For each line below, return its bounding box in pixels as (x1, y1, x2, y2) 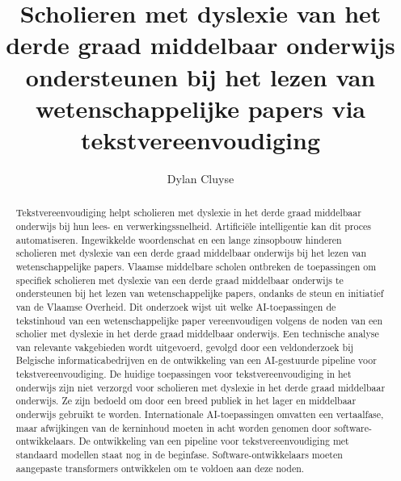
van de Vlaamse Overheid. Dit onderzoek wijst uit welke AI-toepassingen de (15, 299, 336, 313)
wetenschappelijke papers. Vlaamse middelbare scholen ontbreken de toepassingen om (15, 259, 377, 273)
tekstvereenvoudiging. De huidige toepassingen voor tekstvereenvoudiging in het (15, 367, 352, 381)
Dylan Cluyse (167, 169, 234, 186)
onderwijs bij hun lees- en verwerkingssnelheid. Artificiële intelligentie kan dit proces (15, 219, 371, 232)
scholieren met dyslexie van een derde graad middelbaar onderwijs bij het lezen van (15, 246, 367, 260)
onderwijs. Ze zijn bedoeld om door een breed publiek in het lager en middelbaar (15, 394, 357, 408)
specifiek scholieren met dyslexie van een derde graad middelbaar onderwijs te (15, 273, 344, 287)
